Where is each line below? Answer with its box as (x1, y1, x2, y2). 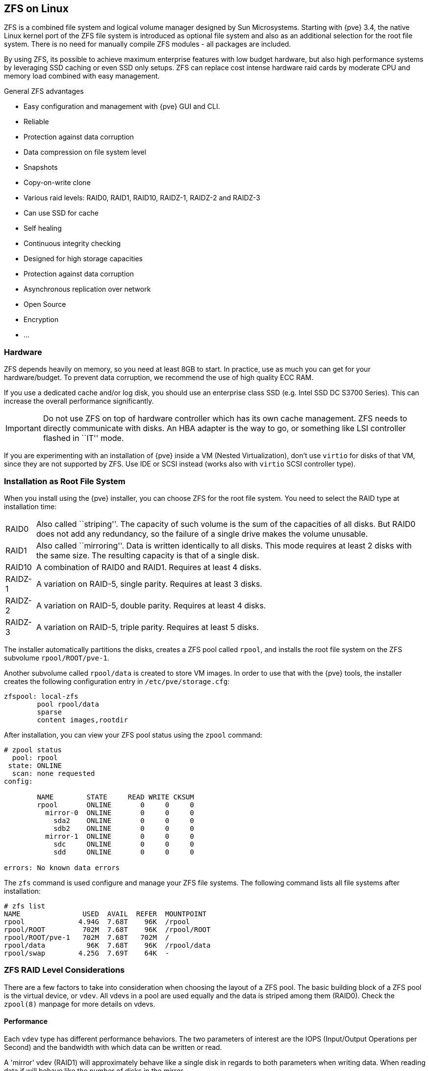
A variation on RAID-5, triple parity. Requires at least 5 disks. (36, 622, 259, 632)
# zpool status (4, 745, 62, 754)
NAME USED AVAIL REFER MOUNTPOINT (4, 909, 207, 918)
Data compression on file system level (24, 148, 147, 157)
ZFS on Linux (4, 2, 69, 15)
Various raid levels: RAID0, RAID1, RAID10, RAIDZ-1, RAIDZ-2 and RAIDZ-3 (24, 193, 260, 202)
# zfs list (4, 902, 46, 910)
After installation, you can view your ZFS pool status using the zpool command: (4, 730, 262, 739)
